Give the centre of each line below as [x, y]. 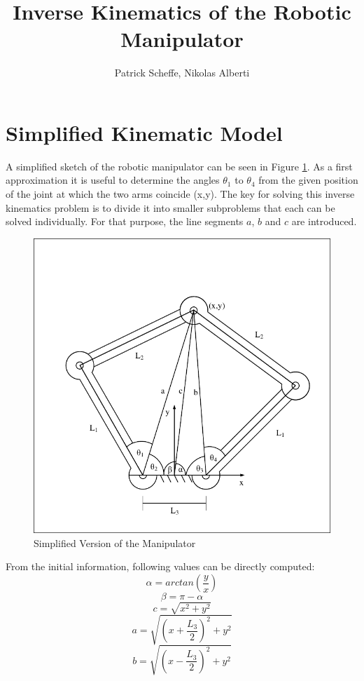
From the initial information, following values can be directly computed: [160, 566]
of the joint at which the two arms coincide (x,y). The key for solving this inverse [180, 194]
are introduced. [324, 221]
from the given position [308, 180]
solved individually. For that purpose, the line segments [125, 221]
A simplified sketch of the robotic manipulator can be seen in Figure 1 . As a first [179, 166]
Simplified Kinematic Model [144, 132]
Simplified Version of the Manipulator [115, 542]
